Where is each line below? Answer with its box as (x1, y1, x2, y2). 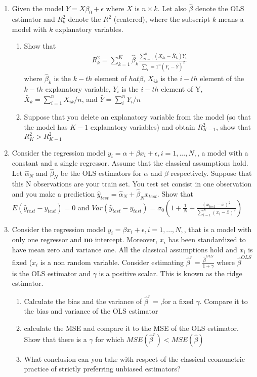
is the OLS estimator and (12, 268, 91, 278)
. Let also (157, 3, 187, 14)
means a (218, 14, 244, 24)
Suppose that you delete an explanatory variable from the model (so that (24, 111, 251, 122)
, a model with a (197, 147, 248, 158)
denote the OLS (195, 3, 244, 14)
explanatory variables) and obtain (90, 122, 195, 132)
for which (95, 333, 124, 344)
